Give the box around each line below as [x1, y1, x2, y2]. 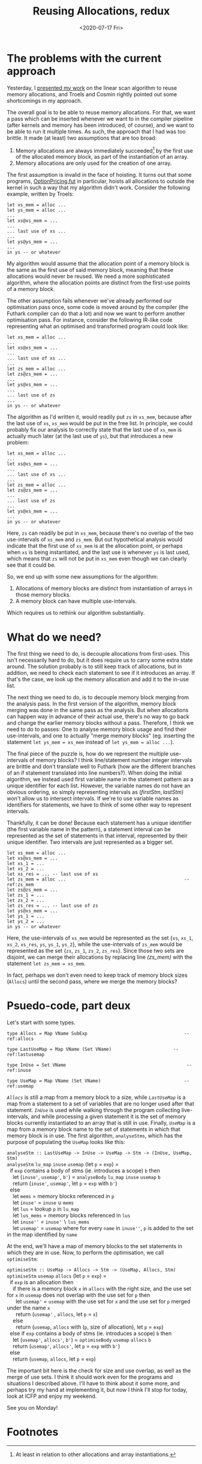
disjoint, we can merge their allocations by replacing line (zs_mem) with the [7, 953, 193, 961]
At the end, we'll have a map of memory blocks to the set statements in [7, 1243, 182, 1250]
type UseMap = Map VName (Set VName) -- [7, 1078, 189, 1084]
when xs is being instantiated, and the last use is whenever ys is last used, [7, 549, 190, 556]
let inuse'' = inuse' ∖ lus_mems [12, 1218, 90, 1225]
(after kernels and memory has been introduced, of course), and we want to [7, 121, 194, 129]
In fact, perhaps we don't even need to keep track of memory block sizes [7, 971, 188, 979]
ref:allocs [7, 1036, 34, 1042]
